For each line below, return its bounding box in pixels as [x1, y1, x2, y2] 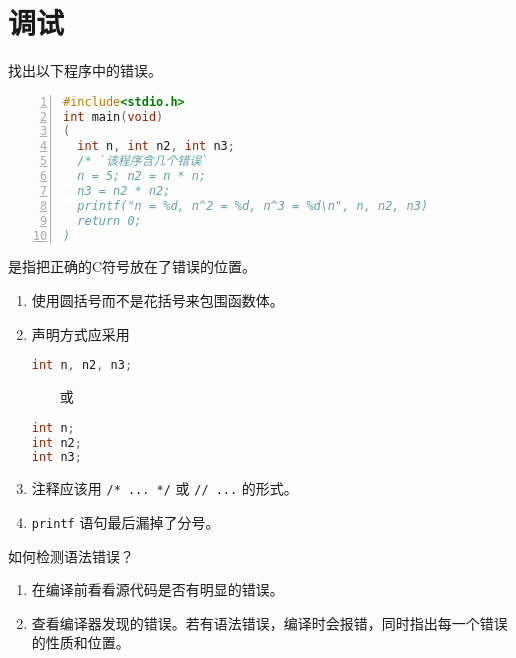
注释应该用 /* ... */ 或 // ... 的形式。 [31, 478, 298, 499]
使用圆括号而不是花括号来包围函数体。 [31, 290, 284, 311]
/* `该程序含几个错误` [77, 154, 209, 169]
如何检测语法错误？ [8, 545, 134, 566]
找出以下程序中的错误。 [8, 60, 162, 81]
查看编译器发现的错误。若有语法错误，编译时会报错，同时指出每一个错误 [31, 612, 508, 633]
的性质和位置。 [31, 632, 130, 653]
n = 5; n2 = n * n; [77, 169, 207, 184]
